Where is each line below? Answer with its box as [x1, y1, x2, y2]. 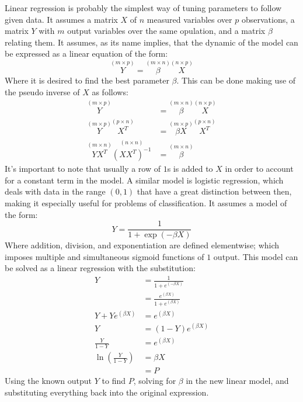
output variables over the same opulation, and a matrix [67, 25, 266, 37]
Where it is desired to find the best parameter [5, 74, 169, 86]
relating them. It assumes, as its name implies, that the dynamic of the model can [5, 36, 298, 48]
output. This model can [213, 250, 298, 262]
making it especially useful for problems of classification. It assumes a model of [5, 196, 287, 209]
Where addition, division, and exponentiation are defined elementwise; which [5, 239, 280, 251]
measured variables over [147, 13, 232, 25]
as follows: [92, 85, 128, 98]
